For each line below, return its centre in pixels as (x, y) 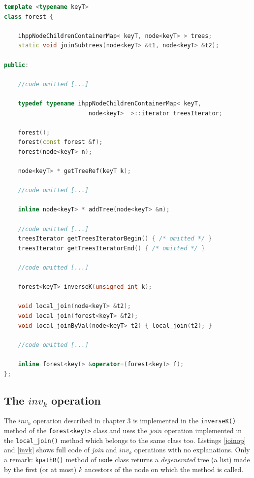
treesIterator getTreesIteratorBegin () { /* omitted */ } (115, 239)
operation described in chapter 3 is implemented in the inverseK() (135, 421)
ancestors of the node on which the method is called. (164, 469)
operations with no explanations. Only (192, 450)
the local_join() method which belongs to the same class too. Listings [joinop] (125, 440)
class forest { (29, 17)
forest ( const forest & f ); (60, 142)
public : (16, 65)
